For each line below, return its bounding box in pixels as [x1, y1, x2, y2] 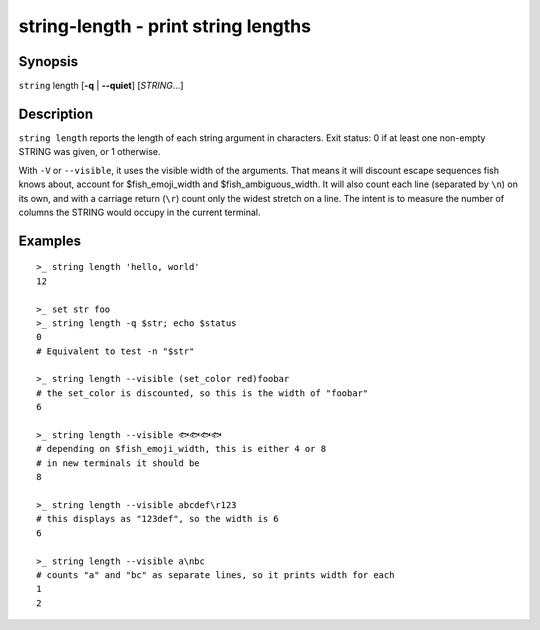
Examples [18, 232, 82, 249]
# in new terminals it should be [36, 457, 200, 469]
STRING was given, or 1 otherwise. [18, 146, 161, 158]
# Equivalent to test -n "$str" [36, 345, 195, 357]
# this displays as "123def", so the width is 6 [36, 513, 279, 525]
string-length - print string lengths [18, 15, 312, 37]
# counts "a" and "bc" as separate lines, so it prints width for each [36, 569, 395, 580]
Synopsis [18, 53, 79, 70]
